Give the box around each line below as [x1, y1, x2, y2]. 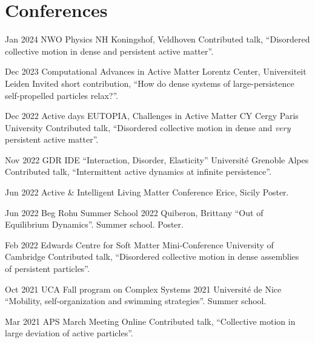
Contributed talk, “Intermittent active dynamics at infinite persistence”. [5, 165, 271, 178]
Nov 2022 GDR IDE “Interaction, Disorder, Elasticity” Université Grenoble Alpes [5, 153, 309, 166]
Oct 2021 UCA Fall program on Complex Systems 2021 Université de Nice [5, 282, 282, 295]
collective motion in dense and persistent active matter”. [5, 44, 214, 57]
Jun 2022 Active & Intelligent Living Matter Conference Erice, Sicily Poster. [5, 186, 289, 199]
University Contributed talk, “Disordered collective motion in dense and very [5, 121, 291, 134]
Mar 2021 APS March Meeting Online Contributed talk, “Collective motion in [5, 314, 296, 327]
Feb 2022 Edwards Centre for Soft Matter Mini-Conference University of [5, 238, 274, 251]
